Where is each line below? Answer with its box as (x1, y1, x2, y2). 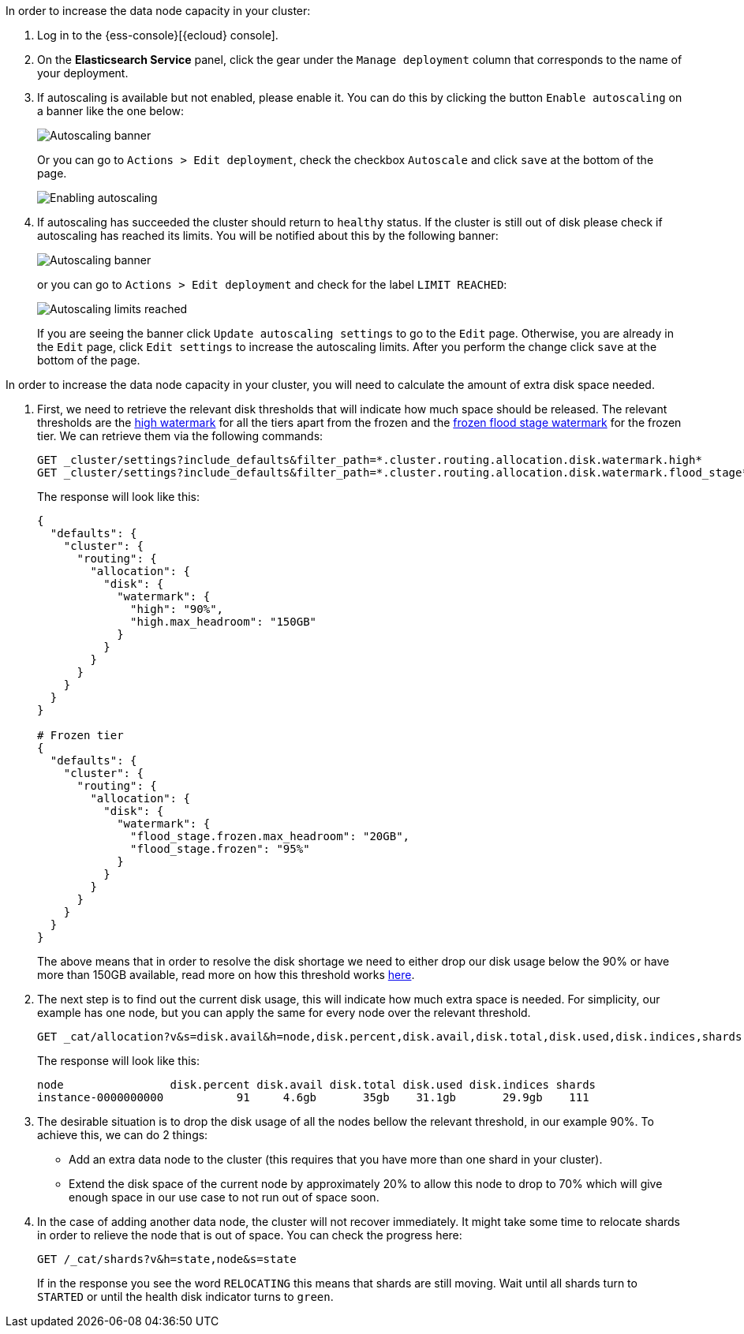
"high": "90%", (130, 603, 224, 615)
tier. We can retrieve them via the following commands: (37, 429, 323, 443)
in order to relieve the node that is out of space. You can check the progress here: (37, 1228, 462, 1242)
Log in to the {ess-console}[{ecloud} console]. (37, 28, 279, 42)
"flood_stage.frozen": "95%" (130, 843, 310, 855)
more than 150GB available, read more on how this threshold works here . (37, 968, 415, 981)
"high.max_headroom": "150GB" (130, 615, 317, 628)
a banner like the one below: (37, 104, 185, 118)
